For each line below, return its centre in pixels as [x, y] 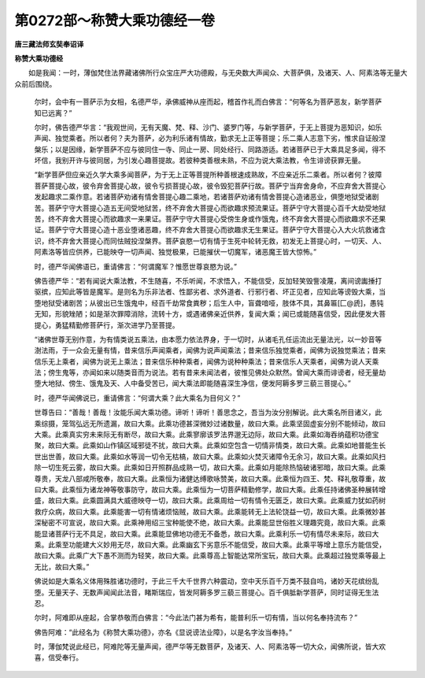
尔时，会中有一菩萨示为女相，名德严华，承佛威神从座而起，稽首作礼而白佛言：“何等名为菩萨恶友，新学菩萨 [208, 102]
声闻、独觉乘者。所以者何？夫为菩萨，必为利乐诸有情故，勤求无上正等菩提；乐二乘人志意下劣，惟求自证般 [207, 139]
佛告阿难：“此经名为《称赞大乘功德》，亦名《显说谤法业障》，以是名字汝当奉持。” [163, 632]
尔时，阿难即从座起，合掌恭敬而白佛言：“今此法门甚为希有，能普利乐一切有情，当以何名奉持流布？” [196, 617]
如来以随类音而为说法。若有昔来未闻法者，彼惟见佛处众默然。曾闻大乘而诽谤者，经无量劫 [240, 372]
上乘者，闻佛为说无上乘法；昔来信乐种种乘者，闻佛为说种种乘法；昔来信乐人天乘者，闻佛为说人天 [213, 361]
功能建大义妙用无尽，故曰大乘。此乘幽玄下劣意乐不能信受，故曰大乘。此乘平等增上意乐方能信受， [227, 544]
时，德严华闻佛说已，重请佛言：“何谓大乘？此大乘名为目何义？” [137, 398]
